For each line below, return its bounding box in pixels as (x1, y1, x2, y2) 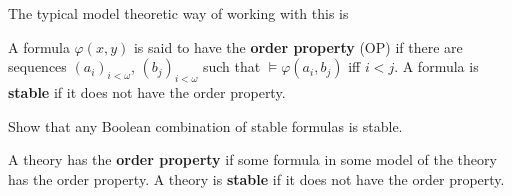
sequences (8, 56, 67, 77)
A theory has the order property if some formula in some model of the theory (8, 149, 497, 170)
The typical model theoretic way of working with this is (8, 3, 349, 23)
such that (202, 56, 261, 77)
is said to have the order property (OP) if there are (133, 36, 463, 57)
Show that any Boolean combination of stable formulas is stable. (8, 115, 403, 136)
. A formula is (394, 56, 479, 77)
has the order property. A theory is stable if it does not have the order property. (8, 168, 505, 189)
